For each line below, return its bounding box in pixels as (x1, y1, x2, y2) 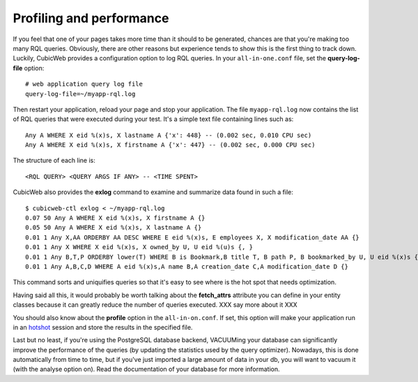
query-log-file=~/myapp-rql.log (25, 90, 136, 97)
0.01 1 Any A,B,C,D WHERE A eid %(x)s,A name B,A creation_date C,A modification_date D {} (25, 262, 348, 271)
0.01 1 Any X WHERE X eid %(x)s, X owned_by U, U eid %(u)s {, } (25, 244, 254, 251)
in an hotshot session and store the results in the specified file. (13, 323, 193, 331)
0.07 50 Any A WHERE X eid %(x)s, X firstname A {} (25, 214, 206, 222)
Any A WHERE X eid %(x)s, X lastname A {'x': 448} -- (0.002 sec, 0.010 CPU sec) (25, 131, 312, 139)
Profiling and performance (13, 10, 169, 26)
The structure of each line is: (13, 157, 95, 165)
